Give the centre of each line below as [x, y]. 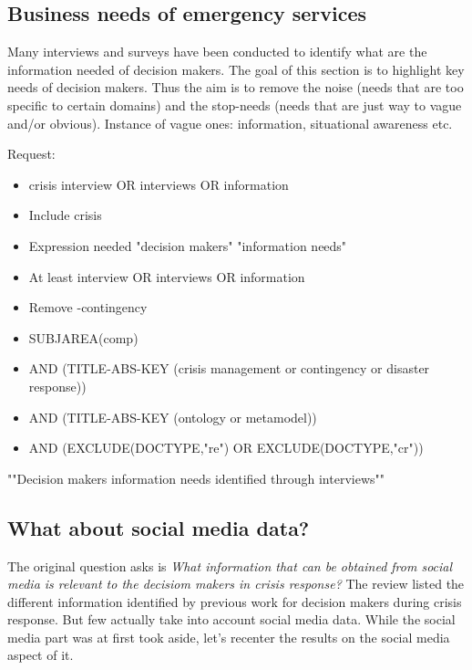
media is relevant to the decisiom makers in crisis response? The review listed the [236, 584]
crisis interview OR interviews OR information [159, 184]
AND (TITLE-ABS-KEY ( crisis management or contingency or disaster [229, 368]
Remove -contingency [88, 307]
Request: [31, 154]
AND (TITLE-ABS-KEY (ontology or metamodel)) [173, 417]
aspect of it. [41, 655]
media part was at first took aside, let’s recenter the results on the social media [229, 637]
